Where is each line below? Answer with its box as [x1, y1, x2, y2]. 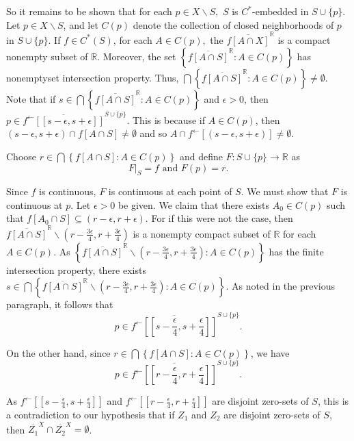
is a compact [277, 32, 331, 47]
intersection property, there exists [6, 262, 146, 277]
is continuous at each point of [108, 184, 232, 199]
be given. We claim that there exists [118, 197, 269, 212]
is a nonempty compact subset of [133, 226, 271, 240]
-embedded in [252, 4, 309, 18]
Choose [6, 149, 37, 163]
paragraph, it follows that [6, 297, 113, 312]
